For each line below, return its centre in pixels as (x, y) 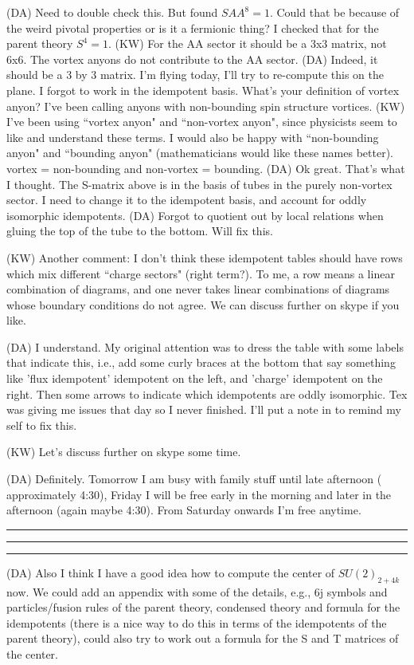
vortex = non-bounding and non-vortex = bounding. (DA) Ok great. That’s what (206, 168)
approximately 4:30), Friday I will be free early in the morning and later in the (199, 494)
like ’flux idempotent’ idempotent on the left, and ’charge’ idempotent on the (195, 378)
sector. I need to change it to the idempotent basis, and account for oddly (187, 200)
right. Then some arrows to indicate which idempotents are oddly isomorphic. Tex (207, 393)
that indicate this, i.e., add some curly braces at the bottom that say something (201, 362)
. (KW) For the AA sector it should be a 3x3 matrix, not (247, 43)
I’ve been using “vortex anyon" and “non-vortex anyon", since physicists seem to (202, 122)
